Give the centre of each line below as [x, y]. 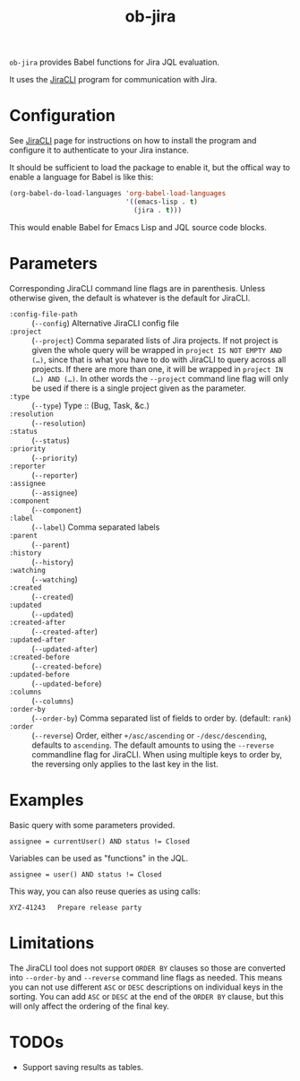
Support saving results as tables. [83, 1067]
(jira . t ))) [157, 210]
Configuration [63, 116]
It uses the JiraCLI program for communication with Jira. [113, 80]
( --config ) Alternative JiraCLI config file [105, 323]
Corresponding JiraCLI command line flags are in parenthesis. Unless [137, 288]
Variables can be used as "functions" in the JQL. [99, 858]
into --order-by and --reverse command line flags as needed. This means [146, 977]
